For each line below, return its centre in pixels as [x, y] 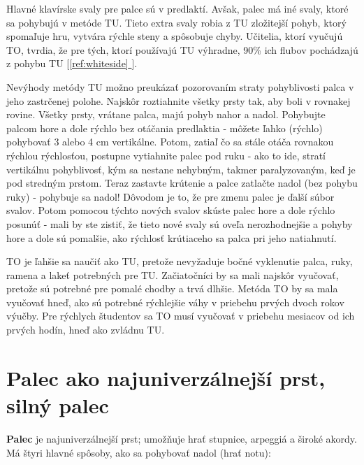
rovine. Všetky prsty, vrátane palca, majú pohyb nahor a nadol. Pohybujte [166, 114]
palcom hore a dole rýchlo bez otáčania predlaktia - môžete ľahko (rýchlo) [165, 128]
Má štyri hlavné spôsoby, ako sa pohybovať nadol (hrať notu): [139, 452]
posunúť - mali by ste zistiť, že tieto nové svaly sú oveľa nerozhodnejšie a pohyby [180, 223]
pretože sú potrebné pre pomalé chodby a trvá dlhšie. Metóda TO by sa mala [172, 288]
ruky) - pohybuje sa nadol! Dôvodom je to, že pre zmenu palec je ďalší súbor [170, 196]
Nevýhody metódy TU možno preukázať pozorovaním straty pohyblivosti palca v [180, 86]
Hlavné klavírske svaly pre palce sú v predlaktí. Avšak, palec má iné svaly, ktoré [177, 8]
